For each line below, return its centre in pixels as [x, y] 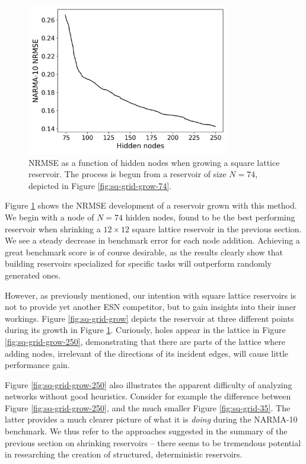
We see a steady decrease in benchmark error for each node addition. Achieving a [152, 240]
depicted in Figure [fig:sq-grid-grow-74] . [100, 185]
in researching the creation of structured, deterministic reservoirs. [124, 454]
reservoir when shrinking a [53, 228]
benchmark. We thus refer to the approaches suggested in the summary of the [146, 431]
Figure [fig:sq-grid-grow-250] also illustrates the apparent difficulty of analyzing [149, 384]
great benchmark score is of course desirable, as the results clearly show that [144, 252]
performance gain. [37, 365]
